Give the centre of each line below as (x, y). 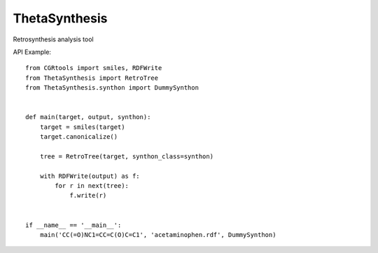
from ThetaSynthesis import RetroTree (92, 78)
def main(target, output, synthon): (88, 117)
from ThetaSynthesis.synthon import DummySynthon (112, 88)
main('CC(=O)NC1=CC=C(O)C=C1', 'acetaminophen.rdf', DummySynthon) (158, 234)
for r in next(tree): (92, 186)
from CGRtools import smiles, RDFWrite (94, 68)
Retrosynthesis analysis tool (53, 39)
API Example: (32, 52)
